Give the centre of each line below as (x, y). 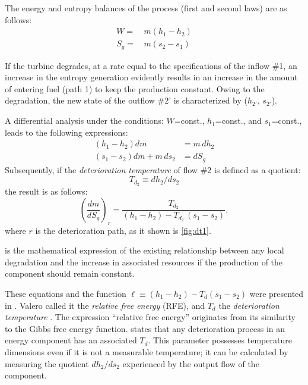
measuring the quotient (47, 363)
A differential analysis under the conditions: (84, 120)
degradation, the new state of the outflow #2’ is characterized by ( (126, 100)
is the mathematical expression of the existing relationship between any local (145, 250)
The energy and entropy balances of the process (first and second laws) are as (146, 8)
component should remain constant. (70, 273)
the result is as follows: (46, 191)
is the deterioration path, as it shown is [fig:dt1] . (123, 230)
